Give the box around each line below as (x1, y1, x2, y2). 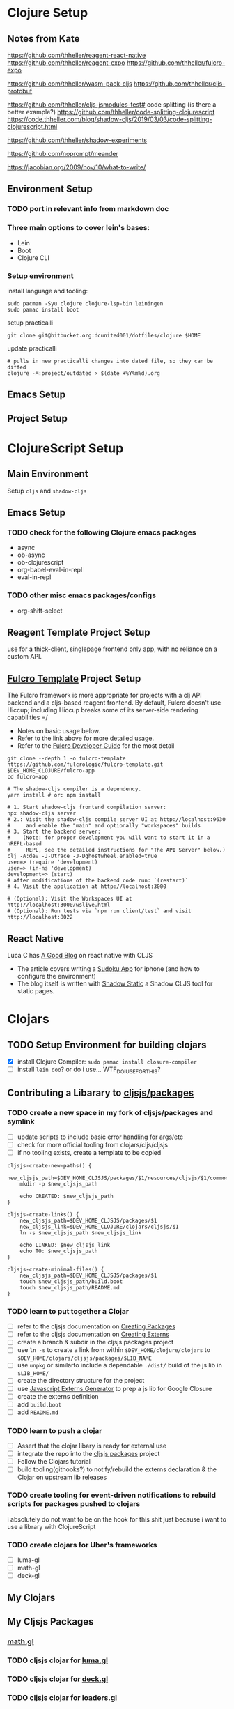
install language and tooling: (7, 286, 88, 295)
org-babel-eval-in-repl (17, 566, 83, 574)
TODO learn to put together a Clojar (7, 1306, 130, 1316)
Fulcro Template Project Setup (7, 673, 141, 684)
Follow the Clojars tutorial (17, 1457, 91, 1466)
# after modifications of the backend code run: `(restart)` (7, 877, 189, 884)
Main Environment (7, 468, 88, 480)
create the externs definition (17, 1392, 99, 1400)
